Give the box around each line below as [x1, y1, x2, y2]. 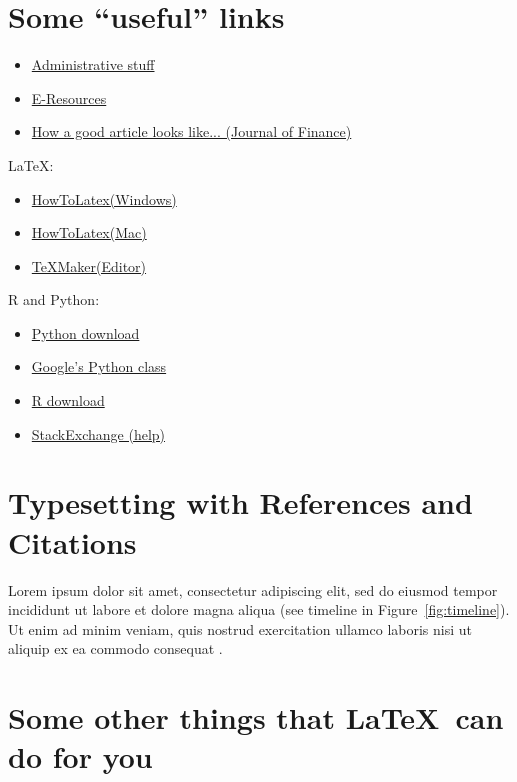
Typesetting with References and [8, 482, 473, 523]
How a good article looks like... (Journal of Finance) [31, 121, 352, 142]
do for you [8, 736, 153, 777]
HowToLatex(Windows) [31, 188, 177, 209]
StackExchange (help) [31, 423, 166, 444]
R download [31, 390, 105, 411]
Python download [31, 322, 140, 343]
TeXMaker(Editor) [31, 255, 147, 276]
